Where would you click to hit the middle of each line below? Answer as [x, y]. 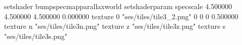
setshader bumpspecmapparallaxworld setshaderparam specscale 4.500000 [118, 6]
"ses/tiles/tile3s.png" [36, 36]
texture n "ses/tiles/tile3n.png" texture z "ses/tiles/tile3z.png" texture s [115, 26]
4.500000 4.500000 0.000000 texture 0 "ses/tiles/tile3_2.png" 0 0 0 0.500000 [121, 16]
